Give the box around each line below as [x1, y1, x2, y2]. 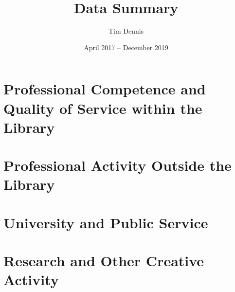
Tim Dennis [108, 26, 144, 36]
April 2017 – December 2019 [84, 42, 168, 52]
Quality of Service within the [3, 98, 202, 118]
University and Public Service [3, 212, 208, 232]
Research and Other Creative [3, 251, 204, 270]
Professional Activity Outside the [3, 155, 232, 175]
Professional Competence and [3, 79, 206, 99]
